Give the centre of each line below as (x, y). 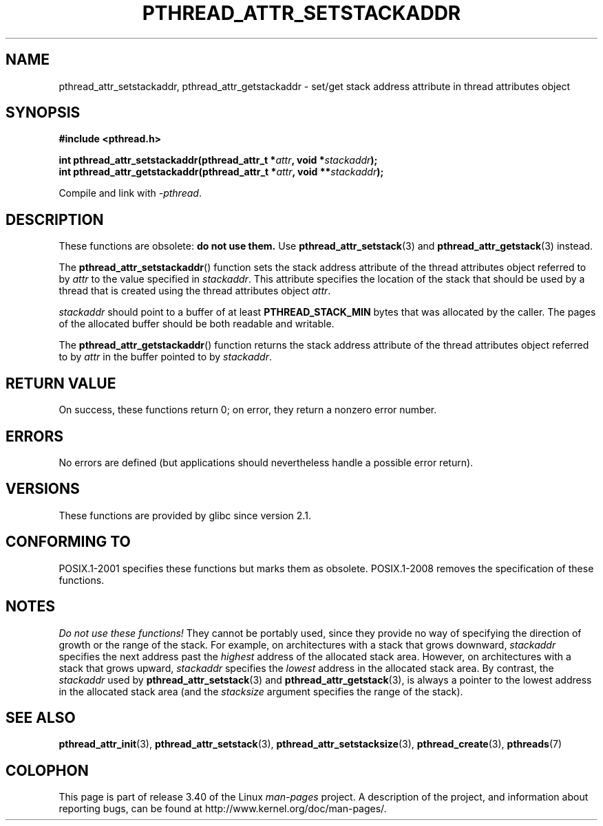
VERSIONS (43, 489)
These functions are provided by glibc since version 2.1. (185, 515)
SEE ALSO (41, 717)
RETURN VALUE (61, 383)
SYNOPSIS (43, 113)
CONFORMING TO (68, 542)
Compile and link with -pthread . (130, 193)
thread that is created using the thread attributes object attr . (195, 291)
